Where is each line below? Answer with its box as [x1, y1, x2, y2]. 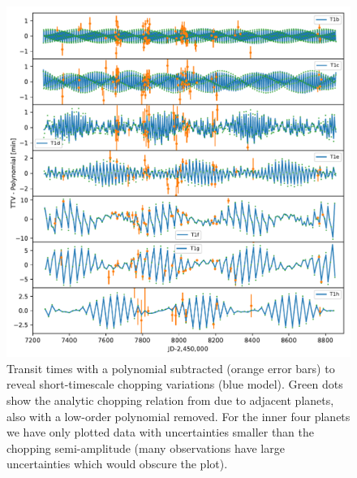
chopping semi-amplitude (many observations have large [6, 439, 285, 456]
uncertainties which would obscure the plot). [6, 455, 228, 472]
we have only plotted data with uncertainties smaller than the [6, 424, 315, 441]
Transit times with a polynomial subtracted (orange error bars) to [6, 359, 335, 376]
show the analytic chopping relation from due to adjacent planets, [6, 391, 334, 408]
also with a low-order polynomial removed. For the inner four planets [6, 407, 351, 424]
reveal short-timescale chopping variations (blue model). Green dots [6, 376, 343, 393]
